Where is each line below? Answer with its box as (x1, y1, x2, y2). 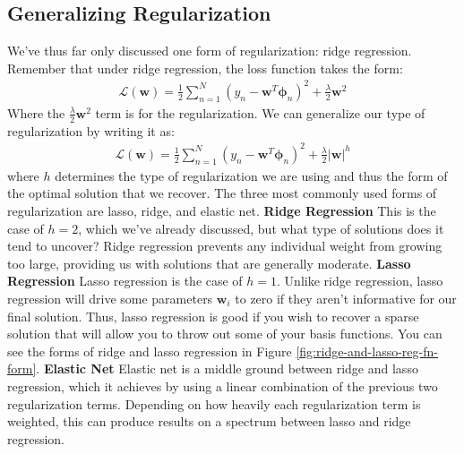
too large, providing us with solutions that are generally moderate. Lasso (7, 253, 411, 272)
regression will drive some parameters (7, 289, 213, 308)
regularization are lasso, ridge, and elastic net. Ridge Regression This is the (7, 201, 436, 220)
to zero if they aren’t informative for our (235, 289, 457, 308)
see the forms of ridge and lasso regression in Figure (7, 341, 292, 360)
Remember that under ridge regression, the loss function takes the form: (7, 58, 403, 77)
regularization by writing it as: (7, 121, 175, 140)
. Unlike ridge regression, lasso (277, 271, 443, 290)
